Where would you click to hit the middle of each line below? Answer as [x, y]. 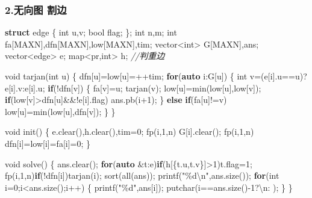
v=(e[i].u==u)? [278, 76]
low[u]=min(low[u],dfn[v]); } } [60, 111]
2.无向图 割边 [36, 9]
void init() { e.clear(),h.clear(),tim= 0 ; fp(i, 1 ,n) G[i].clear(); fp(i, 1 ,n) [129, 131]
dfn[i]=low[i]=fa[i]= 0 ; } [48, 143]
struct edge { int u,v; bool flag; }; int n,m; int [91, 32]
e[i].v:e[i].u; [25, 88]
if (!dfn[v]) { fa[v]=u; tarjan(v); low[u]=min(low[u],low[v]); [154, 88]
